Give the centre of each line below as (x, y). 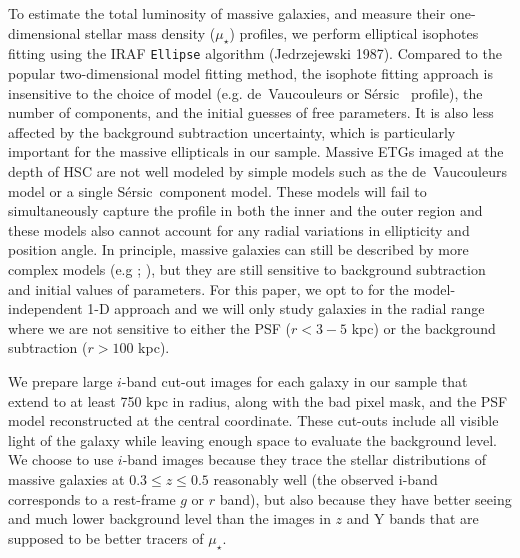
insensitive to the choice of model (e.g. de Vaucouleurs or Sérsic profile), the (245, 92)
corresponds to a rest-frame (92, 498)
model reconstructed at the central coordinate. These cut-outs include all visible (253, 420)
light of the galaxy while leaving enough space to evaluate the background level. (252, 439)
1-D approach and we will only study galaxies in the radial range (286, 308)
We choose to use (61, 459)
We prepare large (60, 380)
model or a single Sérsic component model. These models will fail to (217, 190)
